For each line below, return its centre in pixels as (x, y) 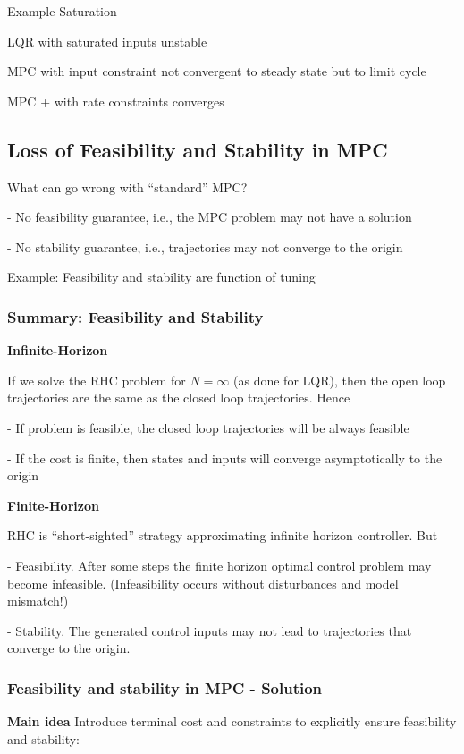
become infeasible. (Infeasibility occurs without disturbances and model (203, 583)
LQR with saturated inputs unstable (107, 41)
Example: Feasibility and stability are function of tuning (161, 277)
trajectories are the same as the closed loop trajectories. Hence (179, 398)
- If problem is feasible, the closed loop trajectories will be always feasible (208, 427)
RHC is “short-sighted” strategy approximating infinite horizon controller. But (223, 535)
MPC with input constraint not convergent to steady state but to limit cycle (217, 71)
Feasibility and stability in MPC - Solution (165, 687)
